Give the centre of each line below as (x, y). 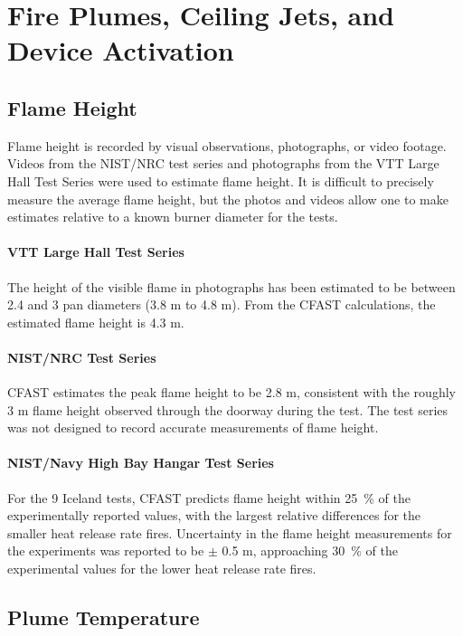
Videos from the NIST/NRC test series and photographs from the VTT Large (223, 163)
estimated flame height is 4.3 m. (96, 322)
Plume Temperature (104, 617)
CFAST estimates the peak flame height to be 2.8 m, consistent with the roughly (231, 392)
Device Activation (121, 50)
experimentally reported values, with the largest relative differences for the (214, 515)
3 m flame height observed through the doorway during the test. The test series (228, 409)
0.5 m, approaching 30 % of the (310, 551)
